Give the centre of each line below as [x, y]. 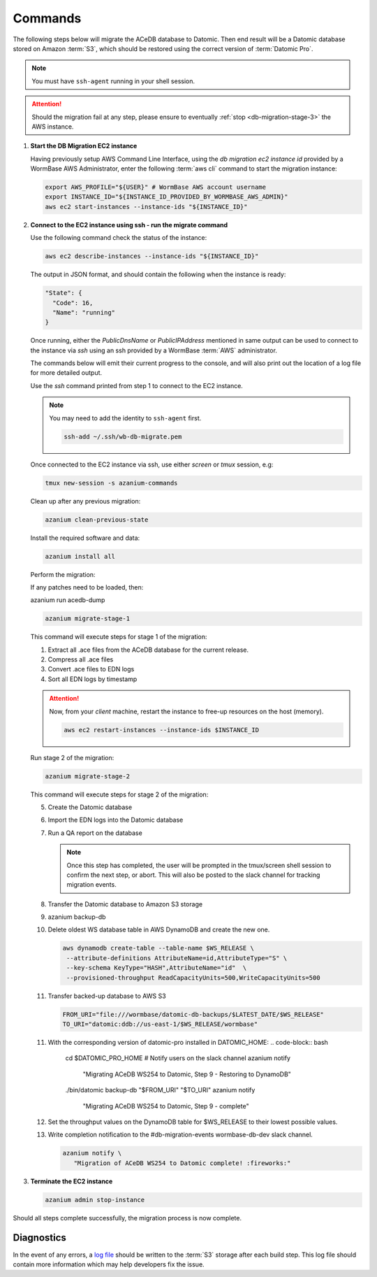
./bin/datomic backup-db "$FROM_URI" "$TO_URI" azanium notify [160, 1090]
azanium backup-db [77, 917]
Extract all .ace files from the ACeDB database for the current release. [148, 650]
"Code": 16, [73, 303]
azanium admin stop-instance [95, 1200]
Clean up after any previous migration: [86, 501]
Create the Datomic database [90, 807]
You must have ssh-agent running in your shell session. [113, 81]
